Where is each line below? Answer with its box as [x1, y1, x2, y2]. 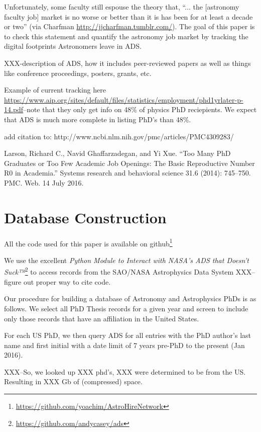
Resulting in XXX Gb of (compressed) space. [4, 376, 143, 387]
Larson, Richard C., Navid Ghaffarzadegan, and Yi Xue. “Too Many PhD [4, 148, 231, 158]
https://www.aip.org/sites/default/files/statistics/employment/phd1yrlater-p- [4, 94, 243, 105]
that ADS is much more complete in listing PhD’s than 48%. [4, 114, 191, 124]
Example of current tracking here [4, 84, 106, 95]
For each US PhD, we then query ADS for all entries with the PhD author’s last [4, 330, 251, 340]
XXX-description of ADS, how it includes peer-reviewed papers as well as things [4, 57, 251, 68]
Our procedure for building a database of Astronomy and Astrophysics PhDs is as [4, 293, 256, 304]
